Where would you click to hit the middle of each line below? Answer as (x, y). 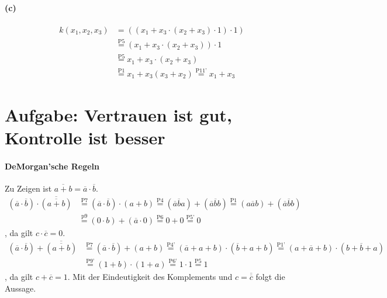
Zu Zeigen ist (28, 188)
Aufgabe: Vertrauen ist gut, (118, 114)
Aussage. (20, 288)
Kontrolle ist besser (85, 137)
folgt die (270, 277)
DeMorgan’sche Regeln (52, 166)
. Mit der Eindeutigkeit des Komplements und (150, 277)
